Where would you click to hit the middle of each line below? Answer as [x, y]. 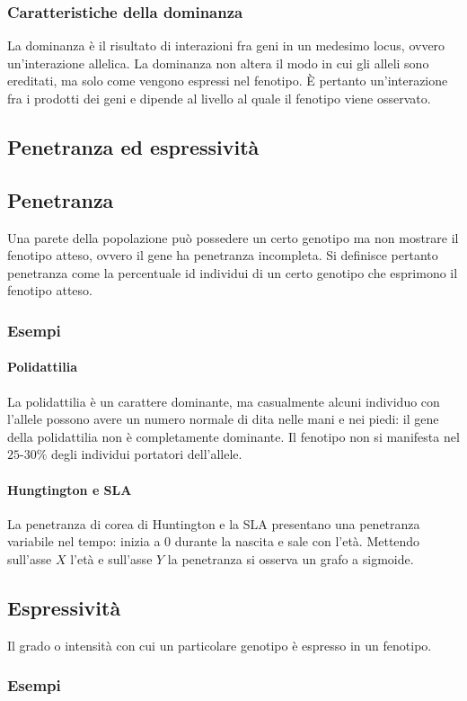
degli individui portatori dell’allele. [147, 454]
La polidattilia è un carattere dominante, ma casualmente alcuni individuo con [224, 401]
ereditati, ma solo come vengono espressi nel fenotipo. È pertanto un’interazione [228, 81]
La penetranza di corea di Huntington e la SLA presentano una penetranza [214, 523]
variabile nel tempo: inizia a [84, 541]
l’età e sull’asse [111, 558]
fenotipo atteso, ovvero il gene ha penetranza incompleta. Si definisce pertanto [223, 255]
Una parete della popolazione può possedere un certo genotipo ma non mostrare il [233, 237]
